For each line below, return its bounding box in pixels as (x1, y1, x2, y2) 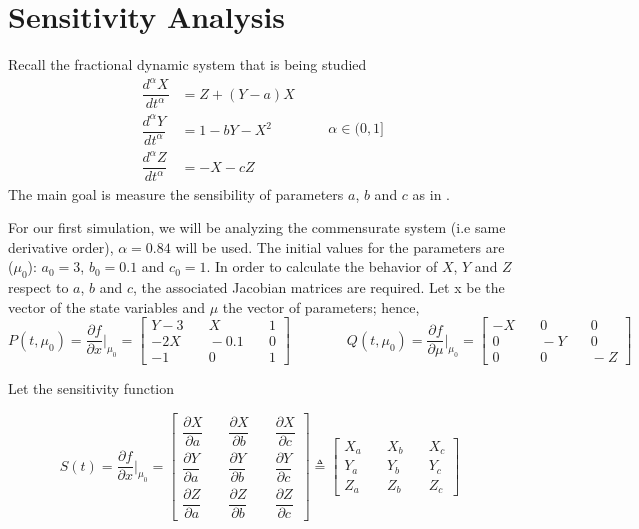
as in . (412, 183, 451, 204)
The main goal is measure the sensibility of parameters (8, 183, 344, 204)
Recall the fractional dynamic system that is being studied (8, 54, 367, 75)
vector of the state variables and (8, 296, 205, 317)
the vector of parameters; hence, (222, 296, 420, 317)
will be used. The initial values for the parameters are (175, 236, 505, 257)
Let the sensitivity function (8, 378, 175, 399)
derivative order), (8, 236, 114, 257)
